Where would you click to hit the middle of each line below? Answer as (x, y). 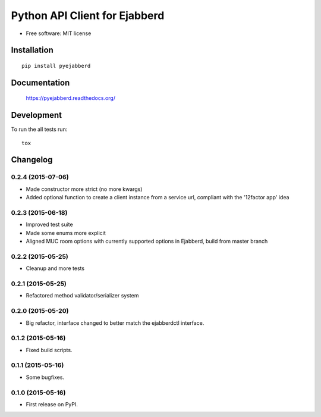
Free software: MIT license (59, 33)
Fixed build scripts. (49, 350)
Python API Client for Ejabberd (88, 15)
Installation (32, 50)
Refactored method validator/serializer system (82, 296)
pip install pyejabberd (56, 66)
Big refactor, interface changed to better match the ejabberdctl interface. (115, 323)
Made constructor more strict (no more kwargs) (84, 189)
